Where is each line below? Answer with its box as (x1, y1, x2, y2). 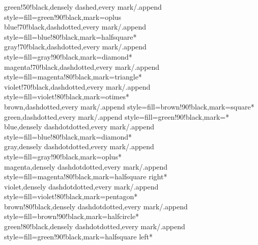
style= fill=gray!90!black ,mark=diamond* (4, 51, 132, 62)
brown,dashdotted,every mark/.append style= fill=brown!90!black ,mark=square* (4, 101, 254, 112)
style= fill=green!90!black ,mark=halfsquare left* (4, 231, 153, 241)
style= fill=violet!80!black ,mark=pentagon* (4, 191, 138, 202)
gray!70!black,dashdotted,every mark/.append (4, 41, 147, 52)
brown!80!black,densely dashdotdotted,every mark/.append (4, 201, 188, 211)
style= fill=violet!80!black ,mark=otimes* (4, 91, 130, 102)
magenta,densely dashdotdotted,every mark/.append (4, 161, 168, 172)
